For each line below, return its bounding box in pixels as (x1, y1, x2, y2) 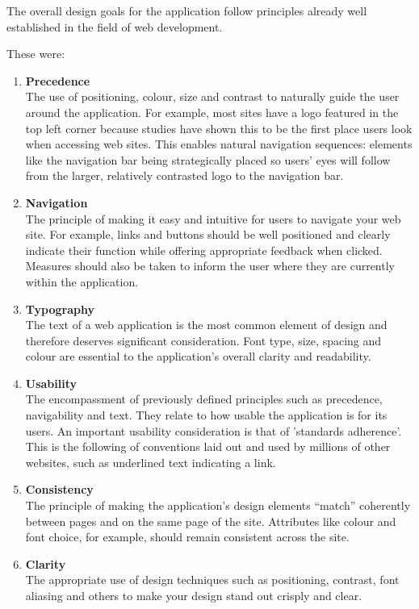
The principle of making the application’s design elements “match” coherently (25, 497, 411, 514)
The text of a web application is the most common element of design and (25, 316, 388, 333)
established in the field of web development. (6, 18, 223, 35)
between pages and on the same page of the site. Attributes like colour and (25, 512, 396, 529)
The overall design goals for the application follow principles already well (6, 2, 367, 19)
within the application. (25, 273, 139, 290)
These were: (6, 45, 65, 62)
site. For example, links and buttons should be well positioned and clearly (25, 226, 391, 243)
